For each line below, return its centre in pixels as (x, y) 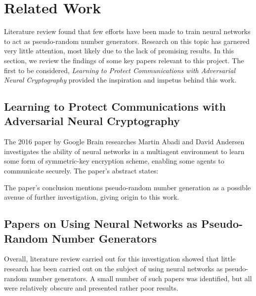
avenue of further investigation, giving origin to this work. (92, 197)
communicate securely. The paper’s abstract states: (81, 171)
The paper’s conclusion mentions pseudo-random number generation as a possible (128, 187)
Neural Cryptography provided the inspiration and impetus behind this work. (120, 80)
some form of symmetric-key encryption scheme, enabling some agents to (114, 161)
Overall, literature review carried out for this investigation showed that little (120, 259)
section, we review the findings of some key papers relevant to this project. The (124, 60)
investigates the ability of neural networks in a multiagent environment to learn (124, 151)
